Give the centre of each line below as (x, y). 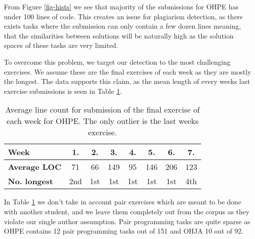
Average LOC (35, 167)
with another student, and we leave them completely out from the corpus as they (127, 211)
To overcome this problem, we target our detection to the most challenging (117, 61)
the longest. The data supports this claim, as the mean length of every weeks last (127, 81)
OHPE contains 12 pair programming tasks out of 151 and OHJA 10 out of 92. (124, 231)
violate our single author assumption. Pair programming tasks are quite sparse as (127, 221)
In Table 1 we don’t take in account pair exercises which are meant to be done (123, 202)
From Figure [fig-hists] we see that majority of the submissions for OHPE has (121, 6)
